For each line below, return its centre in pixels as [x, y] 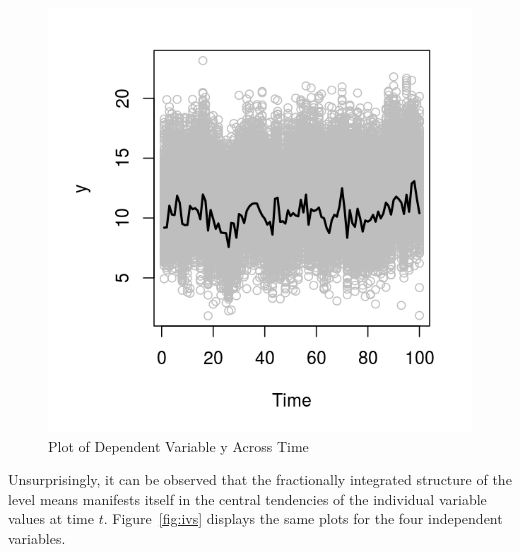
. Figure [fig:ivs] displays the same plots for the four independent [303, 518]
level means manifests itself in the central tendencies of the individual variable [247, 498]
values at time [51, 518]
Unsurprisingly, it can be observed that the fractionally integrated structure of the [260, 479]
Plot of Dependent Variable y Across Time [178, 445]
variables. [37, 537]
